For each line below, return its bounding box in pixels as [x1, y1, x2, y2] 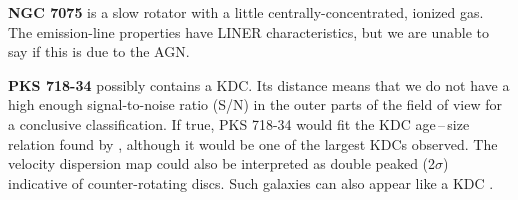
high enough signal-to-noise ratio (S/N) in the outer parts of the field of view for [8, 94, 502, 115]
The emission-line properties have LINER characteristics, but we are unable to [8, 21, 490, 42]
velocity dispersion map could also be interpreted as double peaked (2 [8, 153, 436, 174]
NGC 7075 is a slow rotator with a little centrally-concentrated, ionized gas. [8, 2, 484, 22]
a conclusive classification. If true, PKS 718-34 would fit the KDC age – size [8, 113, 470, 134]
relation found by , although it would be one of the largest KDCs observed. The [8, 133, 498, 154]
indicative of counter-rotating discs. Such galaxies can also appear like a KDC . [8, 172, 494, 193]
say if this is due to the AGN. [8, 41, 190, 62]
